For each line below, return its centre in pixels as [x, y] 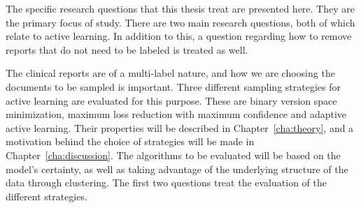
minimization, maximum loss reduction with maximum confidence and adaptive [176, 114]
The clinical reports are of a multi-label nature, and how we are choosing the [170, 73]
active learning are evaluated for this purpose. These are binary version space [171, 100]
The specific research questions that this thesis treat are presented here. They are [180, 8]
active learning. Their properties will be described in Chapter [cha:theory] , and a [180, 127]
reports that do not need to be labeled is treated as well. [127, 49]
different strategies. [47, 196]
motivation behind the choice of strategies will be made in [130, 141]
